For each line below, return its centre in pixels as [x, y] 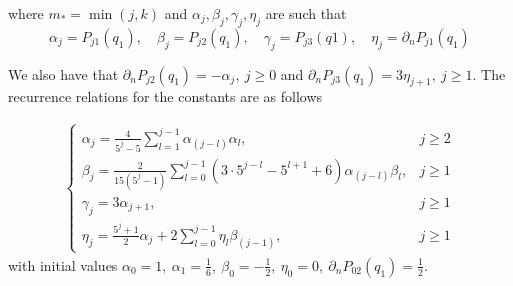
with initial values [63, 264]
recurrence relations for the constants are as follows [165, 96]
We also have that [63, 73]
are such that [306, 13]
